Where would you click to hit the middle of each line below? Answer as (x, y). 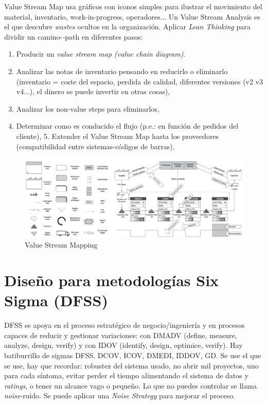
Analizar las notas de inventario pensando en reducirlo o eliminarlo (122, 71)
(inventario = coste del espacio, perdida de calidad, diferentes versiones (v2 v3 (140, 81)
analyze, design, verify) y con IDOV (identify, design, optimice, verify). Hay (123, 345)
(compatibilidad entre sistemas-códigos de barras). (95, 146)
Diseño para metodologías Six (112, 280)
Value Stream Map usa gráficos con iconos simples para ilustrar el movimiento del (133, 6)
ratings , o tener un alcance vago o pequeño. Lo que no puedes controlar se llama (130, 385)
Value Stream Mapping (61, 245)
